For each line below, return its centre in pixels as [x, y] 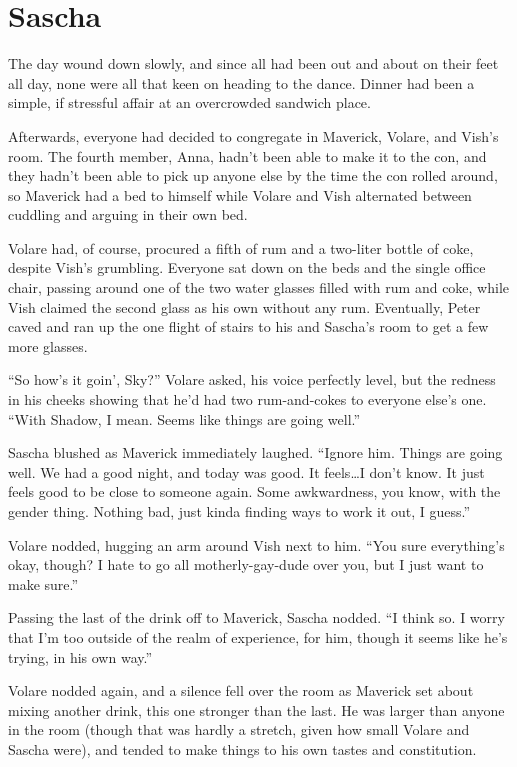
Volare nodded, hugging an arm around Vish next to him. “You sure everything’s [256, 544]
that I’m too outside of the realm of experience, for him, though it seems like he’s [258, 636]
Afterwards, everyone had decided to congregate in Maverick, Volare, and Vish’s [253, 135]
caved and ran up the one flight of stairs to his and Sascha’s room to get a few [248, 326]
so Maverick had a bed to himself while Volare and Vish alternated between [240, 194]
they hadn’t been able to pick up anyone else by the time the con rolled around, [253, 175]
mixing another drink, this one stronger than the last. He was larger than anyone [256, 709]
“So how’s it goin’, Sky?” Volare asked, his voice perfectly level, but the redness [252, 379]
